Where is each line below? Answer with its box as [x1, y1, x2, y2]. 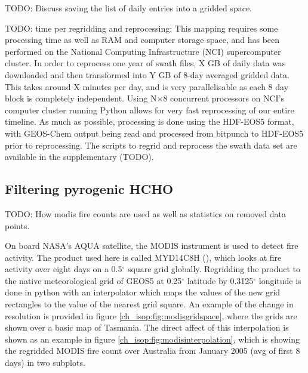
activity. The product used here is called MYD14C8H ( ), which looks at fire [5, 251, 282, 263]
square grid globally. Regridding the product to [127, 263, 301, 275]
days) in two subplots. [5, 356, 85, 369]
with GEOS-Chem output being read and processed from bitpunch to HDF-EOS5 [5, 127, 304, 139]
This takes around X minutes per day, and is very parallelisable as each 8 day [5, 80, 289, 93]
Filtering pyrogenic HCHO [5, 180, 174, 198]
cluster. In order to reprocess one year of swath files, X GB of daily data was [5, 57, 286, 69]
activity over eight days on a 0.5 [5, 263, 122, 275]
